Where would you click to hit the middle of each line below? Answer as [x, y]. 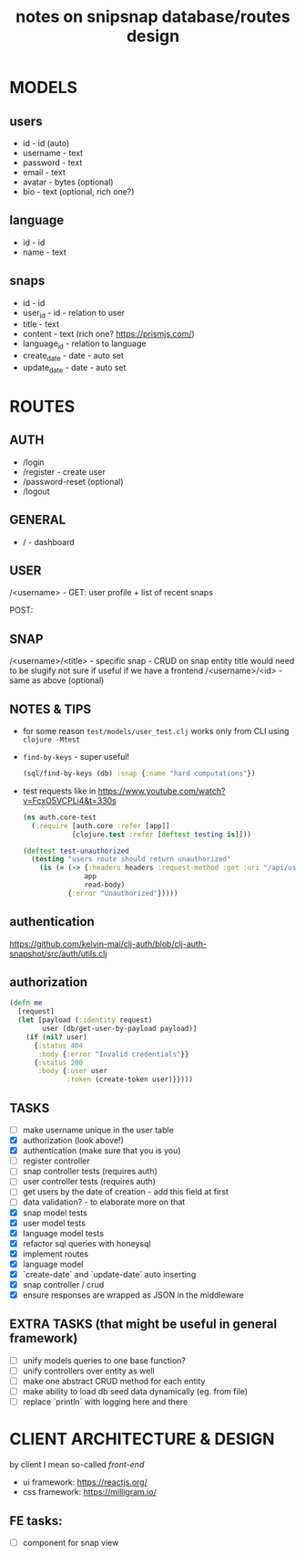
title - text [41, 324]
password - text [52, 163]
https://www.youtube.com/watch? [162, 791]
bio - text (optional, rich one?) [78, 192]
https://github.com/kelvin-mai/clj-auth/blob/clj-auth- [108, 943]
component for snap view [71, 1542]
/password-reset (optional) [73, 481]
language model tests [63, 1233]
